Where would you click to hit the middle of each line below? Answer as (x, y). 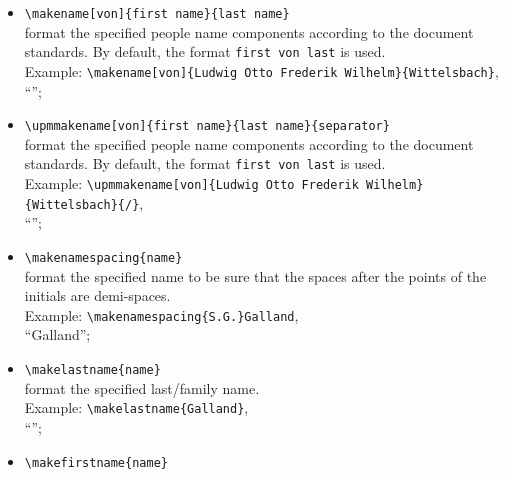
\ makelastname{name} (92, 370)
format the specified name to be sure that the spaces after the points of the (255, 275)
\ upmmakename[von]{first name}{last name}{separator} (207, 126)
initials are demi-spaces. (97, 295)
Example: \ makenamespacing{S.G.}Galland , (161, 314)
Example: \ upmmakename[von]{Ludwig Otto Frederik (191, 183)
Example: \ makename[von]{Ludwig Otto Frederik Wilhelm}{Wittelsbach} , (261, 70)
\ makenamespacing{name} (103, 257)
